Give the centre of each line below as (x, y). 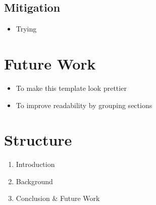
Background (34, 181)
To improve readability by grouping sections (84, 105)
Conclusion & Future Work (58, 198)
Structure (38, 140)
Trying (26, 29)
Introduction (35, 164)
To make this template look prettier (71, 88)
